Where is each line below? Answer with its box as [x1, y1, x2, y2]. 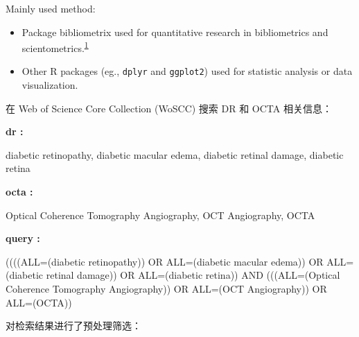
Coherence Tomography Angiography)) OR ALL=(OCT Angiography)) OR [6, 282, 327, 296]
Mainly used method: [6, 1, 96, 15]
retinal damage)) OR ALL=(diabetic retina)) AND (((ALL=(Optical [46, 268, 340, 282]
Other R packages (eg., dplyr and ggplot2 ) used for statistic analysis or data [21, 64, 353, 78]
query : [6, 231, 40, 245]
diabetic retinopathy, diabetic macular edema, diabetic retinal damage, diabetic [6, 147, 344, 162]
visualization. [21, 78, 78, 92]
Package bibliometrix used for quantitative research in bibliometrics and [21, 24, 329, 39]
